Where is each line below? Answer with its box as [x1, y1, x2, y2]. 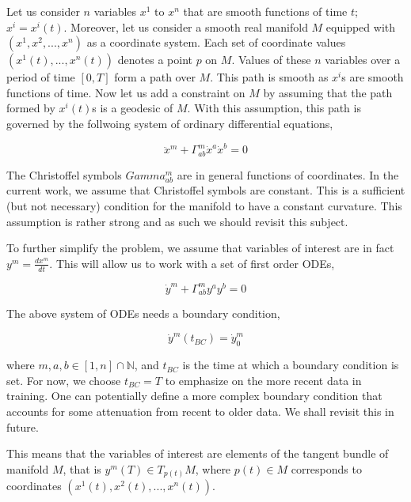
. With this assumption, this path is [187, 100, 361, 116]
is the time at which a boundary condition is [182, 357, 399, 373]
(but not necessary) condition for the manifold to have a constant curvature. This [6, 197, 402, 213]
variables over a [325, 51, 401, 68]
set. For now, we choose [6, 372, 121, 388]
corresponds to [291, 460, 362, 477]
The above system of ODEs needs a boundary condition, [6, 305, 280, 322]
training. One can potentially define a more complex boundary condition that [6, 387, 382, 404]
